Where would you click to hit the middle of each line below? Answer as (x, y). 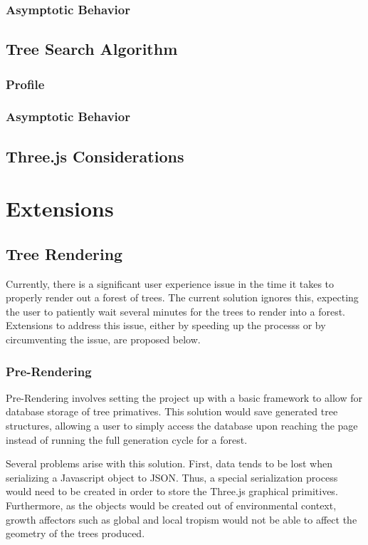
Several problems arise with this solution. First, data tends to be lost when (169, 463)
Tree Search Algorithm (92, 49)
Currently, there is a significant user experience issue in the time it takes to (170, 283)
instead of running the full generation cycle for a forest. (127, 439)
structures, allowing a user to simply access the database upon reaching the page (182, 426)
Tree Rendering (64, 253)
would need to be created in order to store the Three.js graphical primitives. (172, 491)
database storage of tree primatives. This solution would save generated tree (172, 411)
